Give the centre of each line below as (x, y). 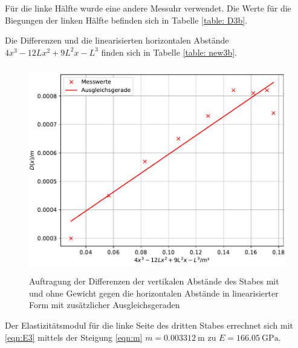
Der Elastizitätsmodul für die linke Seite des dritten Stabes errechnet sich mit (149, 325)
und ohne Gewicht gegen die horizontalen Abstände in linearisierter (154, 293)
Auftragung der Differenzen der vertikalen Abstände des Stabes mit (154, 281)
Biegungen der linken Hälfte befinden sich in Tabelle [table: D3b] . (126, 20)
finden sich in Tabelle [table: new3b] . (169, 52)
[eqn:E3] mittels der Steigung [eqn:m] (74, 337)
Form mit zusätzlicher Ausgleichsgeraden (105, 305)
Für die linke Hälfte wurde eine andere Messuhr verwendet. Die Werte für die (148, 8)
